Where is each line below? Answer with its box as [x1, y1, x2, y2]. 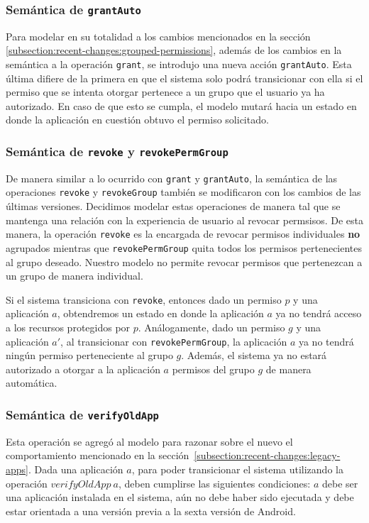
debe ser [321, 475, 358, 490]
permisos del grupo [172, 361, 255, 376]
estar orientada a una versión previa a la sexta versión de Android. [6, 503, 296, 518]
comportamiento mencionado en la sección [6, 448, 189, 463]
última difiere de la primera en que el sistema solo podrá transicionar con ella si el [6, 70, 363, 85]
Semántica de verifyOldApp [6, 405, 159, 423]
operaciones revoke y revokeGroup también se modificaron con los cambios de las [6, 185, 361, 199]
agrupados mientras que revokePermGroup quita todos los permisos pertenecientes [6, 240, 363, 255]
